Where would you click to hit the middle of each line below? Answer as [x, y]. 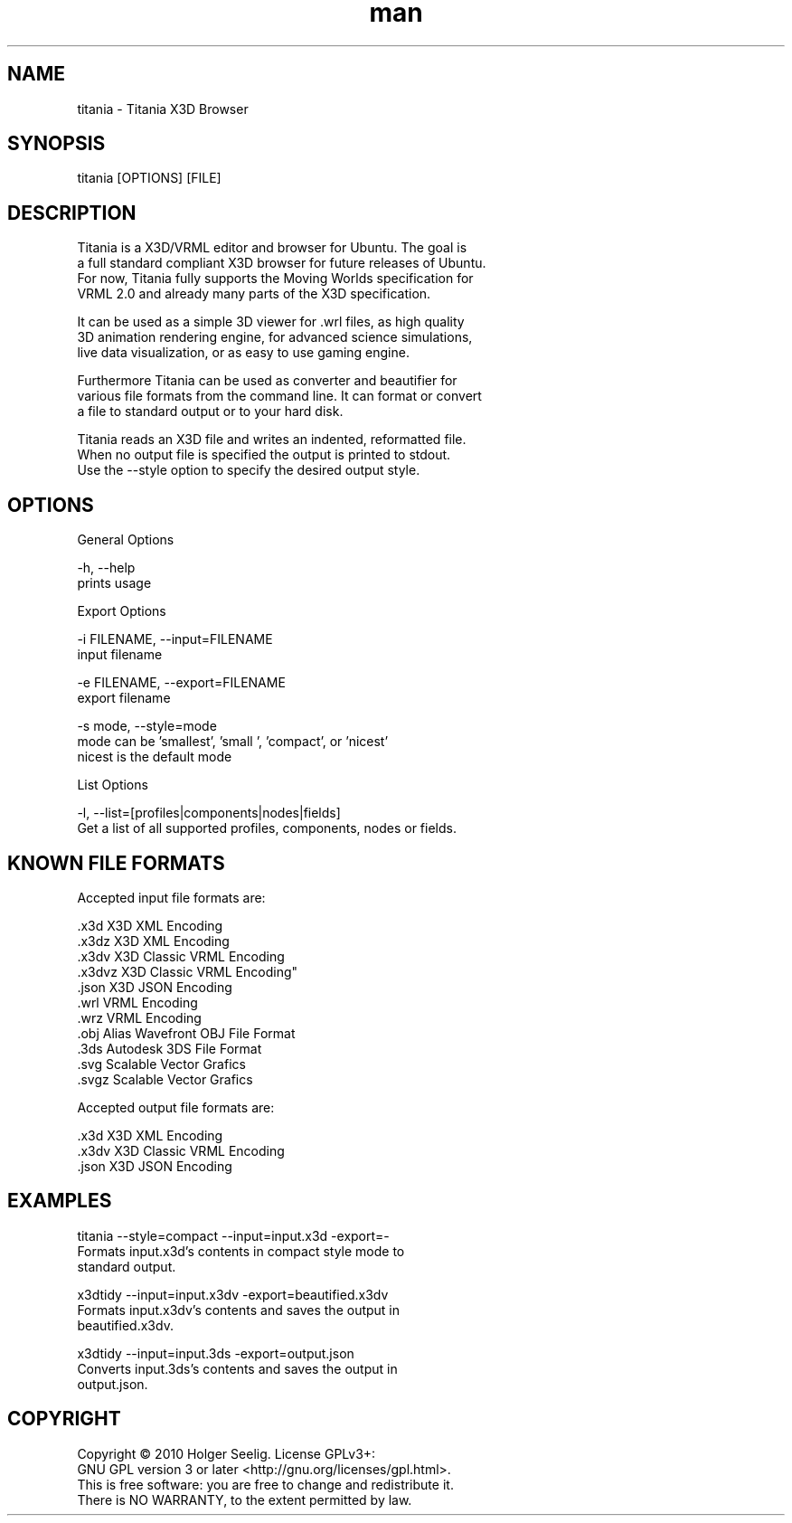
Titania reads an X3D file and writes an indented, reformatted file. [272, 440]
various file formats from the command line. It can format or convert [279, 396]
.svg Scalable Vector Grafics [161, 1064]
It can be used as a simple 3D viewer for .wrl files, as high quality [271, 322]
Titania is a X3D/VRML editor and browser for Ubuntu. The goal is [272, 248]
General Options [126, 540]
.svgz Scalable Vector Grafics [165, 1079]
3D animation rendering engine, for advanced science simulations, [275, 337]
